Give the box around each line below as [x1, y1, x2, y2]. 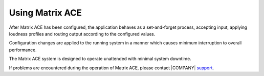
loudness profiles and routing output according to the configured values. [9, 31, 155, 37]
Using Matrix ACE [9, 7, 82, 18]
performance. [9, 47, 37, 53]
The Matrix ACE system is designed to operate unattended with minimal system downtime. [9, 56, 192, 62]
